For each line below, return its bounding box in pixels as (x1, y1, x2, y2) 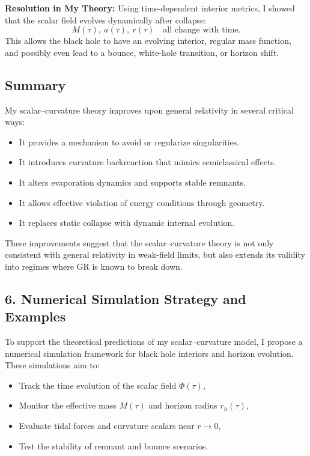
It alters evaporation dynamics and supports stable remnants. (19, 175, 246, 188)
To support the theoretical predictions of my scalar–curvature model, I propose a (5, 335, 303, 348)
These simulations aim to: (5, 359, 100, 371)
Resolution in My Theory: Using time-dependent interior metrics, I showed (5, 2, 295, 14)
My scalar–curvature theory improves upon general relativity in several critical (5, 103, 294, 116)
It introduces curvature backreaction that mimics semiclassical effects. (19, 156, 276, 168)
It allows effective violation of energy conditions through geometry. (19, 196, 265, 208)
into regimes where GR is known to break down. (5, 260, 183, 272)
